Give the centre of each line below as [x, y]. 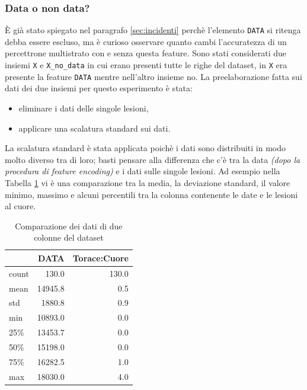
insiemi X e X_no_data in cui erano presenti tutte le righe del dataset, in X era [146, 65]
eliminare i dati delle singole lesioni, [84, 108]
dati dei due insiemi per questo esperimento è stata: [99, 88]
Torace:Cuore [100, 258]
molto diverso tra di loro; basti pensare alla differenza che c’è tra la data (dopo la [153, 159]
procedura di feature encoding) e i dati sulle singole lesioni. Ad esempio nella [143, 171]
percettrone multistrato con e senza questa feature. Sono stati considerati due [146, 53]
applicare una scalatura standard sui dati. [95, 128]
